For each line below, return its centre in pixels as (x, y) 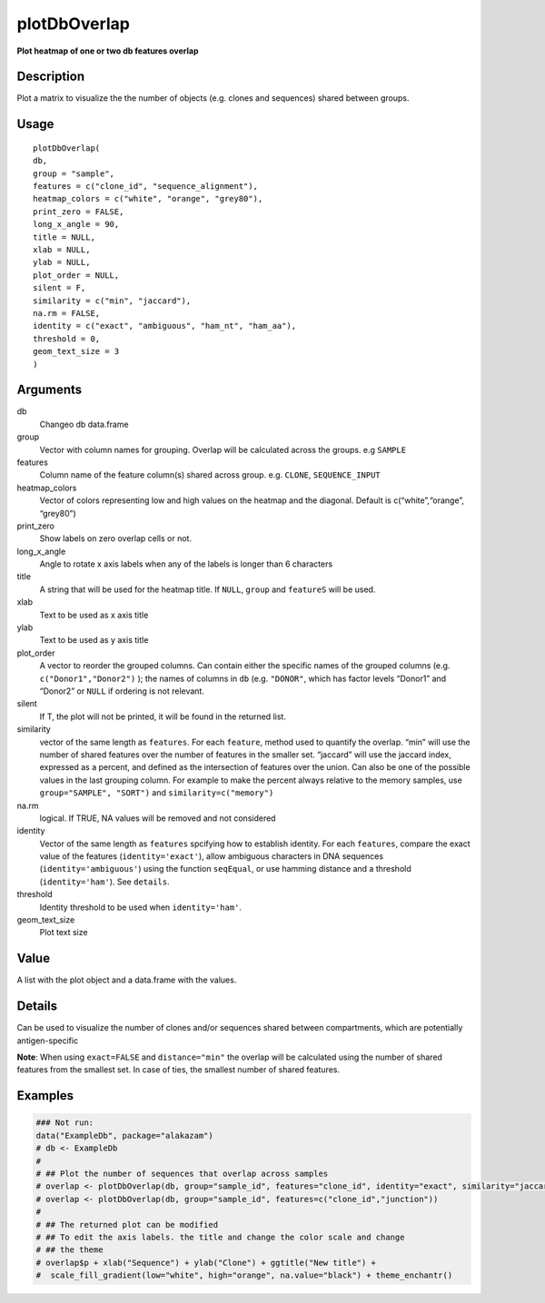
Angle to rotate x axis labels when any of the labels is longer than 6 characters (186, 564)
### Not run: (65, 1123)
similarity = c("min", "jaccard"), (112, 301)
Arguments (50, 390)
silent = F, (59, 288)
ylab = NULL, (62, 262)
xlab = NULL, (62, 249)
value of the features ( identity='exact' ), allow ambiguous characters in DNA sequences (212, 856)
